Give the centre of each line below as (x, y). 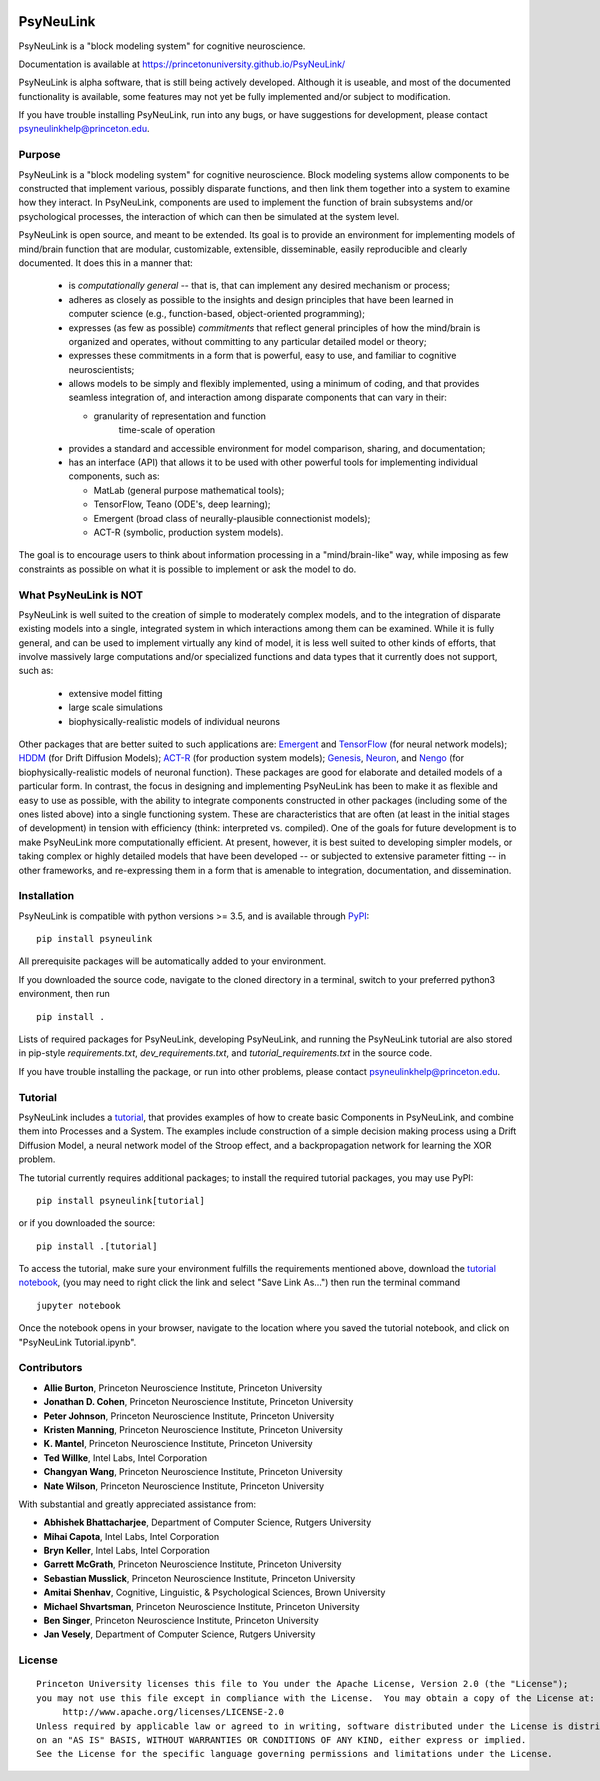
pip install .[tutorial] (97, 1246)
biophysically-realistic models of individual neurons (174, 721)
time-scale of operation (167, 430)
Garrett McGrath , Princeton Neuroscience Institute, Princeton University (192, 1564)
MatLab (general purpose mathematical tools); (189, 490)
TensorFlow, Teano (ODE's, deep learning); (182, 504)
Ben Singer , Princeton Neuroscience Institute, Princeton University (181, 1621)
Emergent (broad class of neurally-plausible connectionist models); (232, 518)
